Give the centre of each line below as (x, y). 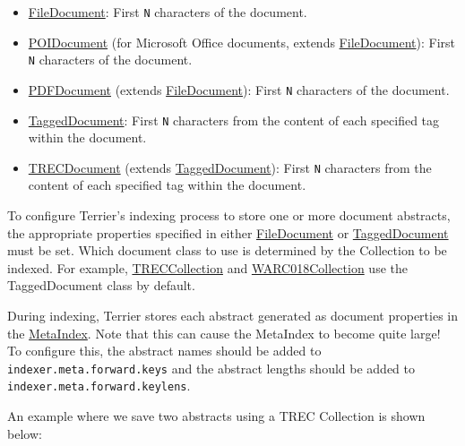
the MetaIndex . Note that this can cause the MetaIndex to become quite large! (224, 333)
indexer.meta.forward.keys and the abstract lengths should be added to (211, 368)
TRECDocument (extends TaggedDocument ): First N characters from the (230, 167)
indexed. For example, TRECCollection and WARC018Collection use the (207, 267)
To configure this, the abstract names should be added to (164, 351)
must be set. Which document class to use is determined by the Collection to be (227, 250)
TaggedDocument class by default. (101, 285)
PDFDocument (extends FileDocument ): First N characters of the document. (239, 89)
